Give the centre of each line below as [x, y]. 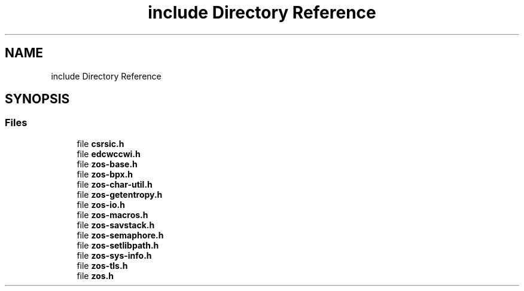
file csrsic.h [100, 143]
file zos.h [95, 275]
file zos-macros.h [112, 215]
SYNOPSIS [37, 99]
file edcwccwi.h [109, 154]
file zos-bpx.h [105, 174]
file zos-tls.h [102, 265]
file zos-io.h [101, 204]
